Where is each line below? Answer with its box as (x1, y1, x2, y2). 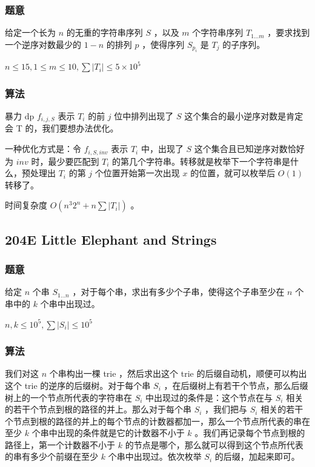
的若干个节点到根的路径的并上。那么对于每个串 (5, 403, 191, 416)
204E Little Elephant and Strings (5, 230, 217, 248)
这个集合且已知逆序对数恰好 (194, 142, 305, 155)
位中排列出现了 (114, 110, 174, 122)
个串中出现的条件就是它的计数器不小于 (31, 426, 185, 439)
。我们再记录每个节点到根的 (194, 426, 305, 439)
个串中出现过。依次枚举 (108, 450, 202, 463)
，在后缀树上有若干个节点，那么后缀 (164, 379, 308, 391)
